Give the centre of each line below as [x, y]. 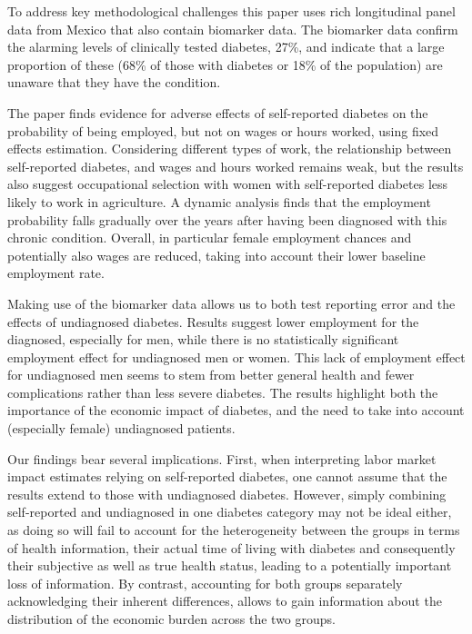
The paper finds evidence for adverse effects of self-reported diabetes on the [218, 112]
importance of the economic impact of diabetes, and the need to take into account [236, 410]
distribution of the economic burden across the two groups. [171, 619]
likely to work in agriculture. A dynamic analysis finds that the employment [219, 201]
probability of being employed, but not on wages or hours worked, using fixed [223, 130]
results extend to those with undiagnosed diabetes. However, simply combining [227, 494]
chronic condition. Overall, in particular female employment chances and [210, 238]
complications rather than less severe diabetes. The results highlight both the [223, 392]
